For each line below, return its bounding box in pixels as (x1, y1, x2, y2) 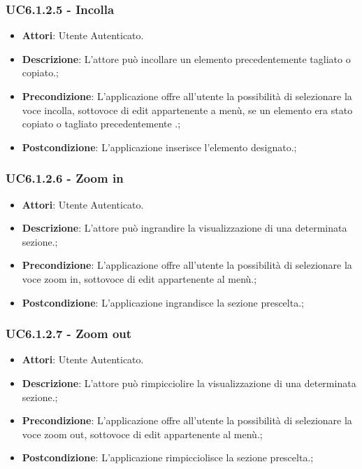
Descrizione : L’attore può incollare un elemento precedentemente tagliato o (22, 51, 351, 66)
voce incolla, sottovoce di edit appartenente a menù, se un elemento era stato (22, 102, 353, 117)
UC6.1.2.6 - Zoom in (6, 169, 124, 187)
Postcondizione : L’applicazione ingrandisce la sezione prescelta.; (22, 295, 304, 309)
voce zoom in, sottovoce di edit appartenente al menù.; (22, 271, 257, 286)
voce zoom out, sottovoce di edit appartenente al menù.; (22, 426, 263, 441)
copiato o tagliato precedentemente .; (22, 116, 181, 131)
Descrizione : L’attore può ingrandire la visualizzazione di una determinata (22, 220, 347, 235)
